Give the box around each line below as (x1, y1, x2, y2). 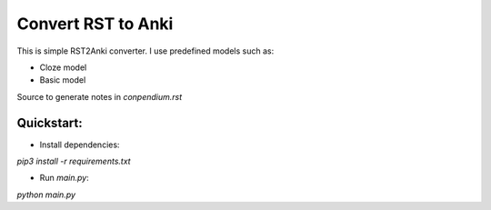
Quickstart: (16, 115, 84, 131)
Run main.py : (39, 173, 90, 184)
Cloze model (39, 62, 87, 73)
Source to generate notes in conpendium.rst (16, 91, 183, 102)
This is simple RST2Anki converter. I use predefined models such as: (16, 45, 275, 56)
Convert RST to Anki (16, 14, 174, 34)
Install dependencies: (39, 139, 120, 150)
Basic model (39, 75, 86, 85)
